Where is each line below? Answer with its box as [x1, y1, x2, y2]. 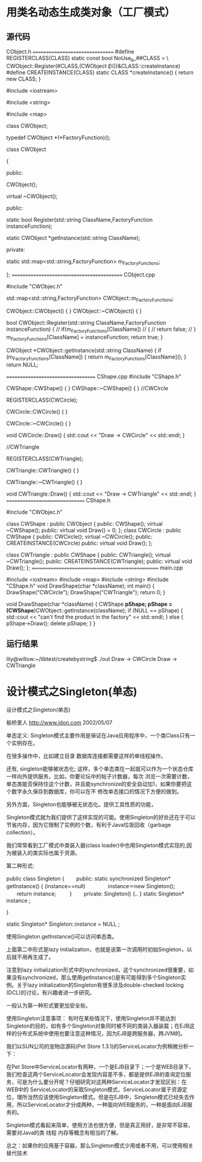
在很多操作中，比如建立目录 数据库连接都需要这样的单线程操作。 [6, 752, 166, 759]
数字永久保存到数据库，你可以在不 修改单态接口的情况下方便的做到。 [11, 788, 182, 795]
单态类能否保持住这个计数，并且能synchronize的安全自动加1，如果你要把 [6, 780, 187, 788]
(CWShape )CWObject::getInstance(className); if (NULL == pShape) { [6, 606, 183, 614]
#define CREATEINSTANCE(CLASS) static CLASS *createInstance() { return [6, 68, 194, 76]
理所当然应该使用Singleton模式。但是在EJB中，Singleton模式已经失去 [16, 1093, 190, 1100]
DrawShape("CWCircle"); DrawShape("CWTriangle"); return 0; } [6, 588, 166, 596]
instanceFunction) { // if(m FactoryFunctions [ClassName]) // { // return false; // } [6, 325, 196, 334]
